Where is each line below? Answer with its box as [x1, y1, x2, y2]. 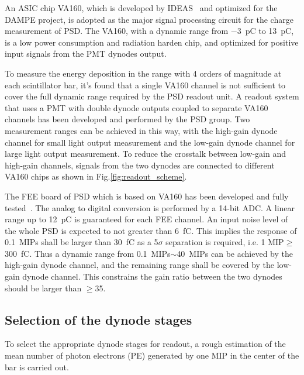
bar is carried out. [5, 360, 69, 373]
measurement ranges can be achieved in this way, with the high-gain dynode [5, 124, 278, 136]
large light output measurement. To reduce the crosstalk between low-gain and [5, 147, 286, 160]
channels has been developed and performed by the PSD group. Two [5, 113, 250, 125]
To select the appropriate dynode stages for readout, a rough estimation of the [5, 338, 286, 350]
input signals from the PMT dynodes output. [5, 47, 167, 60]
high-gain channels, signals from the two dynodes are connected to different [5, 159, 275, 171]
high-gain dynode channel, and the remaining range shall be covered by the [5, 259, 275, 271]
